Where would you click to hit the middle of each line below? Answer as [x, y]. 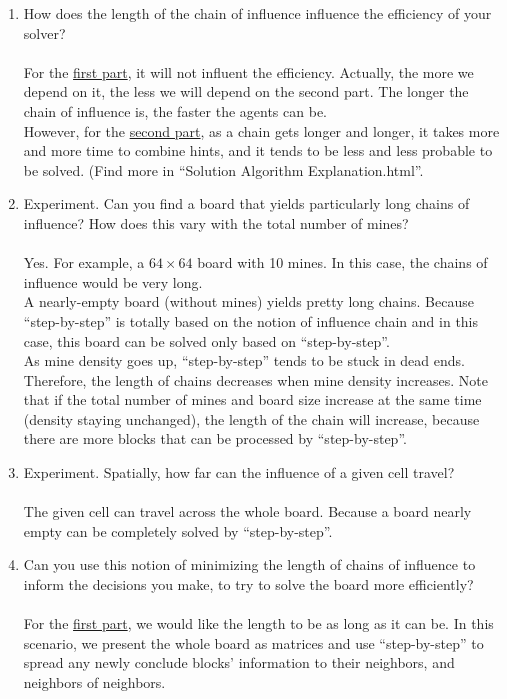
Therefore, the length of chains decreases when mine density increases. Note [255, 379]
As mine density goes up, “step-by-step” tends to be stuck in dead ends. [244, 360]
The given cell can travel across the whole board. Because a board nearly [247, 511]
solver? [44, 32]
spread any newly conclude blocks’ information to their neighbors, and [239, 662]
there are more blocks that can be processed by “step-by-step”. [215, 438]
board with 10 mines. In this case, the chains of [342, 262]
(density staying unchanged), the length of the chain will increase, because [251, 418]
